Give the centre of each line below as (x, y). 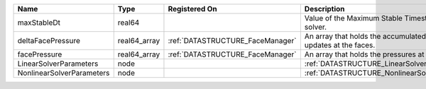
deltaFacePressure (49, 41)
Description (324, 9)
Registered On (192, 9)
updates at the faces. (340, 45)
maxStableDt (39, 23)
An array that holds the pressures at (364, 54)
